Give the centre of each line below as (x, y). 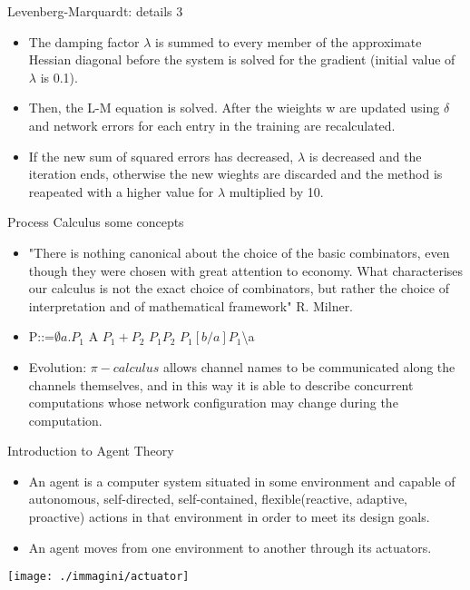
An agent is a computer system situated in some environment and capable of (242, 481)
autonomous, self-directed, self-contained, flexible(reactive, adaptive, (218, 499)
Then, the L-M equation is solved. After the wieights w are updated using (234, 108)
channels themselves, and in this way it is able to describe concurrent (221, 384)
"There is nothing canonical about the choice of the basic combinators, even (239, 252)
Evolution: (58, 366)
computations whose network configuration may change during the (213, 403)
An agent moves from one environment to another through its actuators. (230, 547)
